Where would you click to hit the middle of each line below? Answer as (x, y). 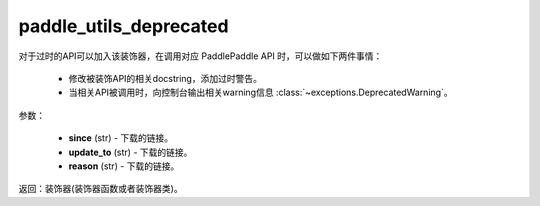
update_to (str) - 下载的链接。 (130, 152)
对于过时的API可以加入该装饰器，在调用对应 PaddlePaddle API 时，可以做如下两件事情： (200, 56)
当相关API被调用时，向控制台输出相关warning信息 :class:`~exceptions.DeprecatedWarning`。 (261, 92)
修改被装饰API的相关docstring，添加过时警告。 (165, 78)
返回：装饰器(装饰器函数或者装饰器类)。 (101, 189)
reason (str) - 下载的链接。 (124, 166)
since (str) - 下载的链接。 (121, 138)
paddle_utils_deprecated (123, 26)
